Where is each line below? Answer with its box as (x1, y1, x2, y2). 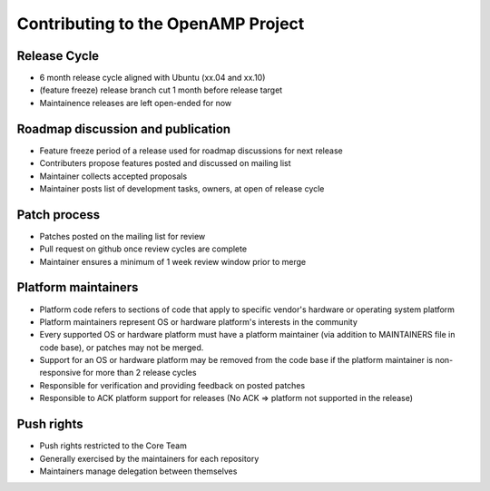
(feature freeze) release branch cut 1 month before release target (39, 84, 283, 95)
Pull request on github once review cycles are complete (39, 243, 248, 254)
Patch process (16, 207, 100, 222)
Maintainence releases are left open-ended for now (39, 97, 232, 108)
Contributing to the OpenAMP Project (16, 14, 305, 34)
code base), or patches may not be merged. (39, 341, 204, 353)
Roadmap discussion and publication (16, 121, 231, 136)
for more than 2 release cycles (83, 368, 197, 378)
